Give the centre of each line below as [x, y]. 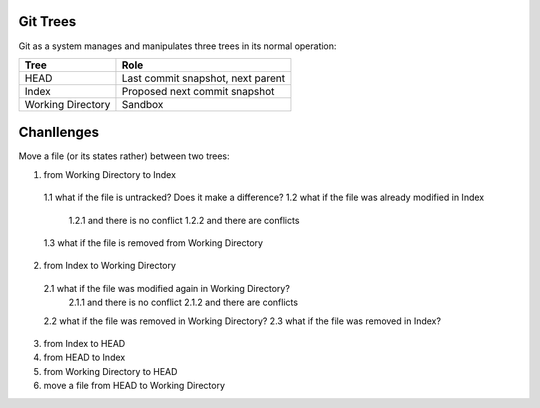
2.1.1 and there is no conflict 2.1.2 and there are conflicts [183, 302]
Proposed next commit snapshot [198, 91]
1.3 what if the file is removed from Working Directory [153, 242]
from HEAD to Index [84, 357]
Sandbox [142, 104]
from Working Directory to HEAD [110, 371]
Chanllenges [59, 132]
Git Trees [47, 21]
